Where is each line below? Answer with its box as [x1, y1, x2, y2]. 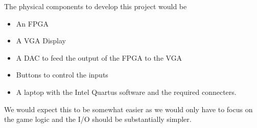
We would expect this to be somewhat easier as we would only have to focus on [4, 104, 253, 114]
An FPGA [16, 18, 49, 29]
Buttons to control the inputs [16, 69, 108, 80]
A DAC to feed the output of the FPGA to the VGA [16, 52, 182, 63]
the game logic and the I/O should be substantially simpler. [4, 114, 192, 124]
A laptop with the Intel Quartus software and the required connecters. [16, 86, 237, 97]
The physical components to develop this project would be [4, 1, 187, 11]
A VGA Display [16, 35, 66, 46]
